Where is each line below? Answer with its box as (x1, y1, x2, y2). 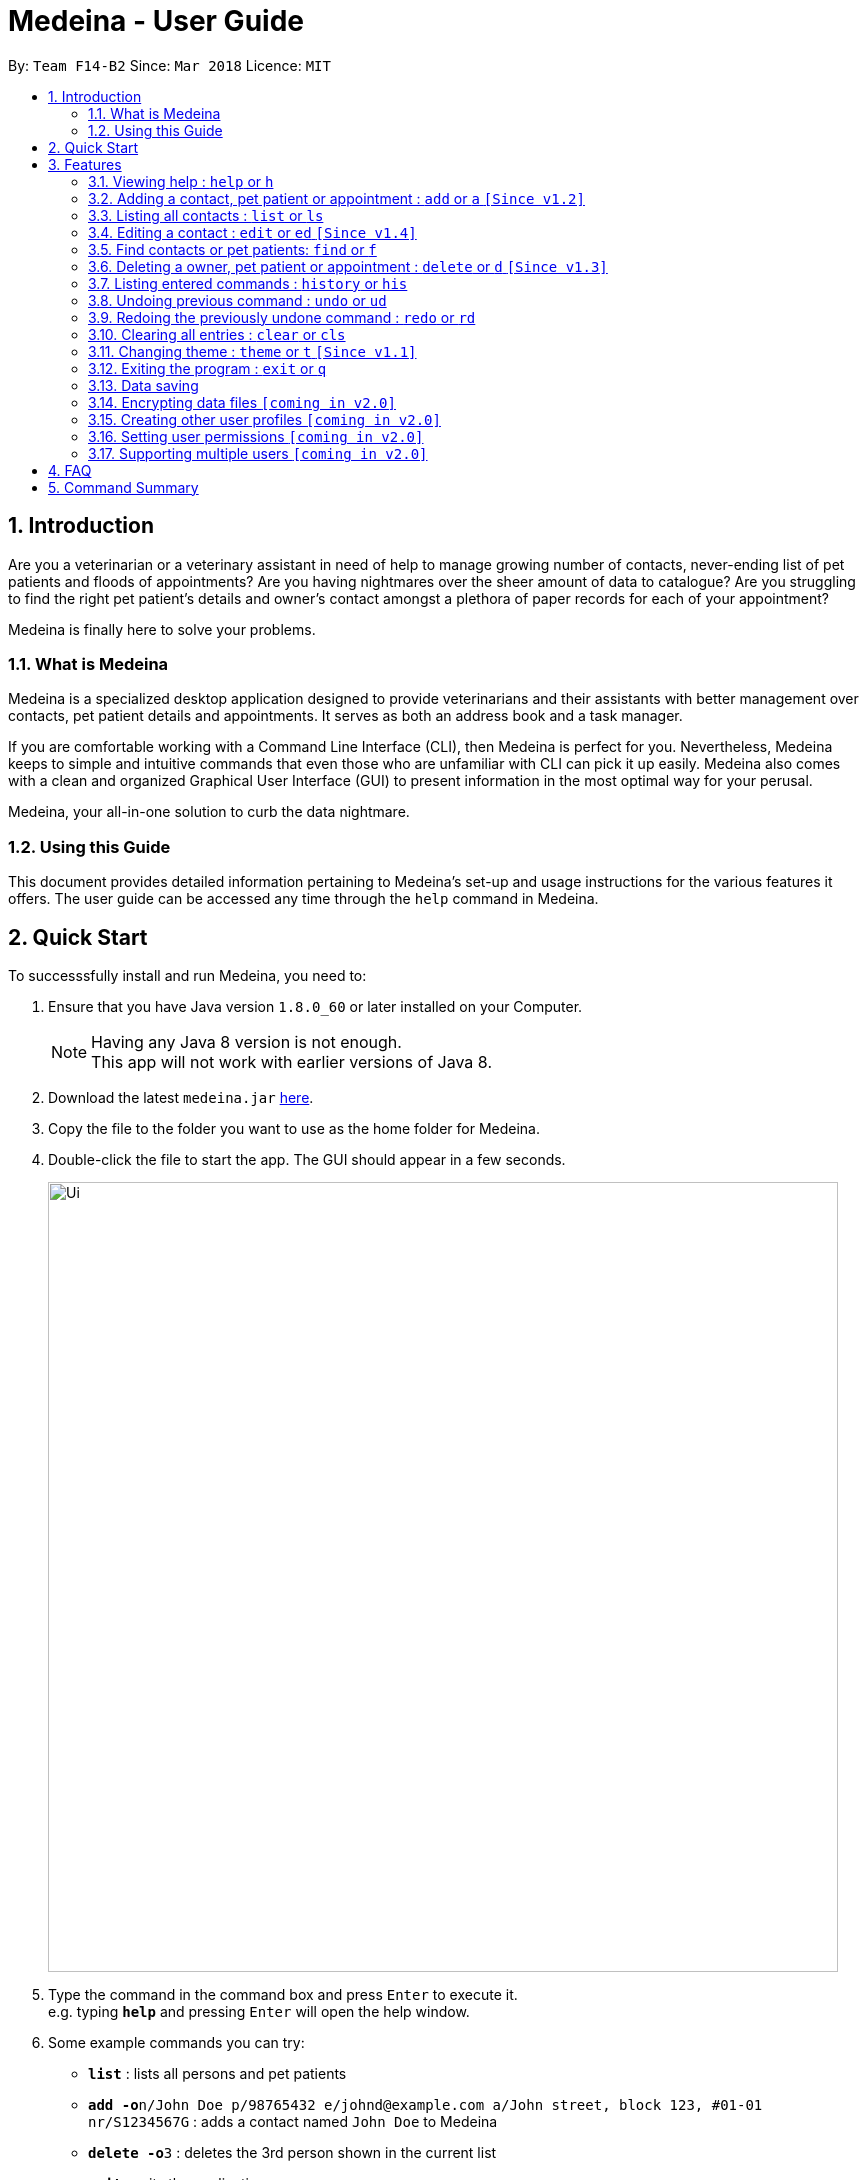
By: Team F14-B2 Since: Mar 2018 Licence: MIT (8, 56, 331, 74)
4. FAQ (48, 461, 92, 479)
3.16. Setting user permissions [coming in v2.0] (88, 427, 424, 445)
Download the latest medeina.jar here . (48, 1088, 314, 1106)
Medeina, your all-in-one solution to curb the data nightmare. (8, 803, 410, 821)
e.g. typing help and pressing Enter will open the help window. (48, 2002, 470, 2020)
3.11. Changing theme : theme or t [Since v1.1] (88, 342, 417, 360)
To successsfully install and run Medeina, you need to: (8, 966, 367, 984)
